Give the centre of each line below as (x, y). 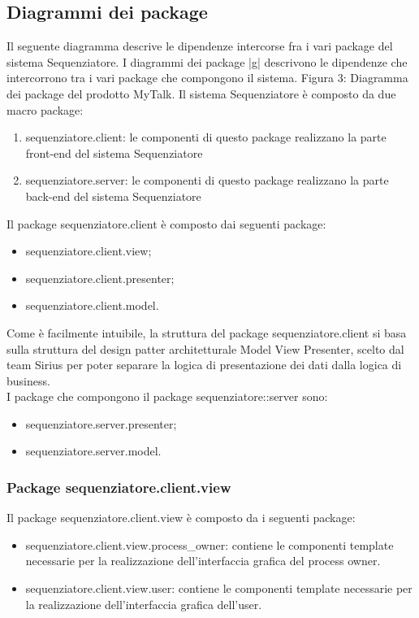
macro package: (45, 109)
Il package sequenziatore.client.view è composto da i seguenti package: (181, 518)
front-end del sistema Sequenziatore (114, 152)
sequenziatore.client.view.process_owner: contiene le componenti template (209, 544)
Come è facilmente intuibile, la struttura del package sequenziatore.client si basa (207, 332)
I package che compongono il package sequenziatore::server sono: (167, 396)
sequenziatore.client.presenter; (100, 278)
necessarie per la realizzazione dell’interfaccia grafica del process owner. (203, 561)
